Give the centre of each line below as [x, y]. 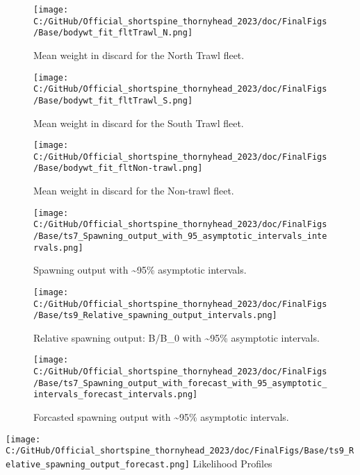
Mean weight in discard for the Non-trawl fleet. [134, 191]
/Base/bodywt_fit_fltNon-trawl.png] [118, 168]
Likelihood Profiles [232, 463]
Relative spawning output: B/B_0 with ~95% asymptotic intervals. [177, 337]
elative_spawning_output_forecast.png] [98, 465]
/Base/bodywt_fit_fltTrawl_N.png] [113, 33]
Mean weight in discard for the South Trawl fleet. [139, 123]
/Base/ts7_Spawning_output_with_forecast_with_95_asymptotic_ [180, 383]
